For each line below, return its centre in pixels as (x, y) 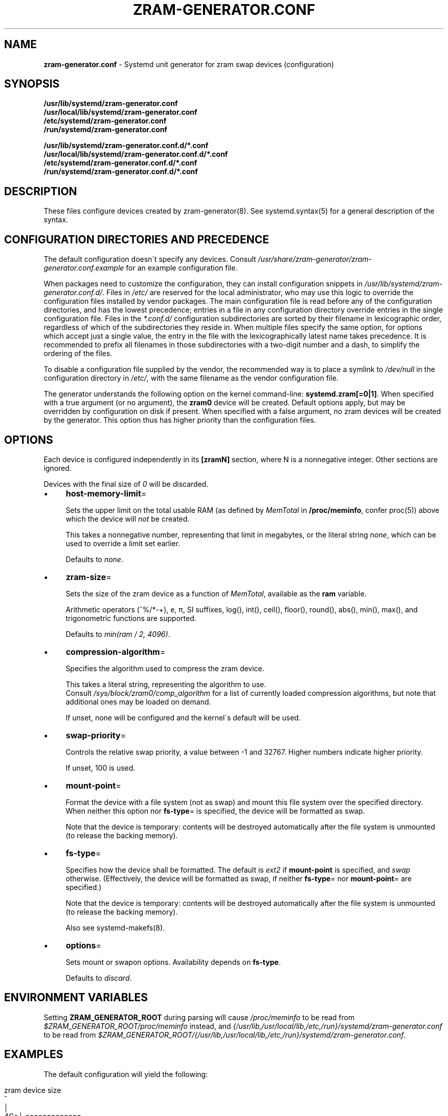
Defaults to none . (94, 559)
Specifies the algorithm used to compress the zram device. (165, 668)
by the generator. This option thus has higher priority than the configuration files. (180, 420)
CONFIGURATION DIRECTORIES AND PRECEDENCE (137, 239)
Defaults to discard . (99, 978)
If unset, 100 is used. (100, 768)
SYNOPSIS (32, 84)
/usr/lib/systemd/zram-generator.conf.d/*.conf (126, 146)
